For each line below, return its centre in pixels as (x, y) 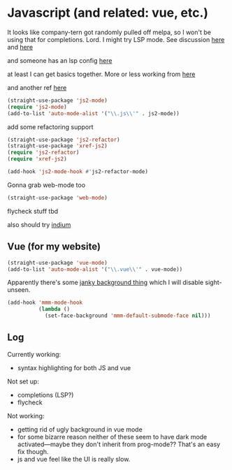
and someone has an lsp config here (60, 60)
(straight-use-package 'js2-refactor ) (64, 140)
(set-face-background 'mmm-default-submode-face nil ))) (128, 316)
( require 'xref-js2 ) (37, 159)
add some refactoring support (50, 126)
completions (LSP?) (45, 395)
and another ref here (37, 87)
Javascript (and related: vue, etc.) (108, 13)
